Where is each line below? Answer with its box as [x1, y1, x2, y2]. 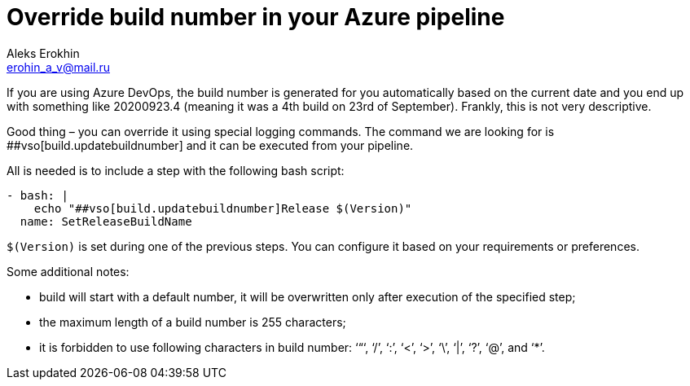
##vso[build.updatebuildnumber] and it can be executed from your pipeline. [7, 138, 414, 152]
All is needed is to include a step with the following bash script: [7, 163, 345, 178]
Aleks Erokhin [7, 46, 80, 60]
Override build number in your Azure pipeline [7, 3, 505, 31]
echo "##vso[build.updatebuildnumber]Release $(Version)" [33, 201, 412, 215]
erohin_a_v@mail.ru [7, 59, 110, 74]
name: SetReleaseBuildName [20, 214, 192, 228]
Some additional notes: [7, 264, 130, 279]
